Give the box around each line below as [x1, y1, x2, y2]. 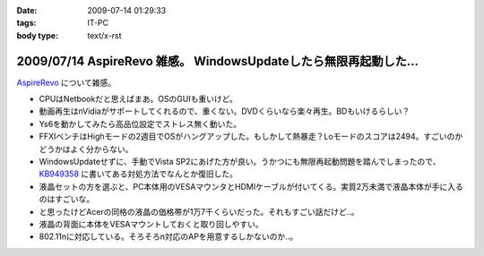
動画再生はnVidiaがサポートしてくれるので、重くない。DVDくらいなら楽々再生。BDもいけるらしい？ [39, 106, 411, 116]
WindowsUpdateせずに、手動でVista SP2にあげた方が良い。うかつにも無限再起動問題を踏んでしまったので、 [39, 157, 441, 167]
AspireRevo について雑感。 [16, 77, 117, 88]
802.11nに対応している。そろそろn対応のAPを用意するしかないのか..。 [39, 231, 298, 242]
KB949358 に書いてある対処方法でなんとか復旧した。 [39, 168, 238, 179]
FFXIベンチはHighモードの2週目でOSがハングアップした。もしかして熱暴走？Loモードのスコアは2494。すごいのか [39, 131, 463, 142]
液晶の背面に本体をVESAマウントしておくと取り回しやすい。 [39, 218, 264, 229]
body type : [16, 30, 58, 40]
